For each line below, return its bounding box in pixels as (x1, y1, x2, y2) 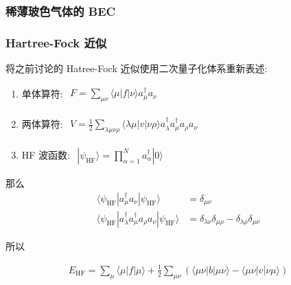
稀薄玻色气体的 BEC (5, 2, 116, 19)
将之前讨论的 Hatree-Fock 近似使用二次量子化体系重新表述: (5, 61, 268, 76)
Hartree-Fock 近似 (5, 34, 107, 51)
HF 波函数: (21, 147, 70, 161)
